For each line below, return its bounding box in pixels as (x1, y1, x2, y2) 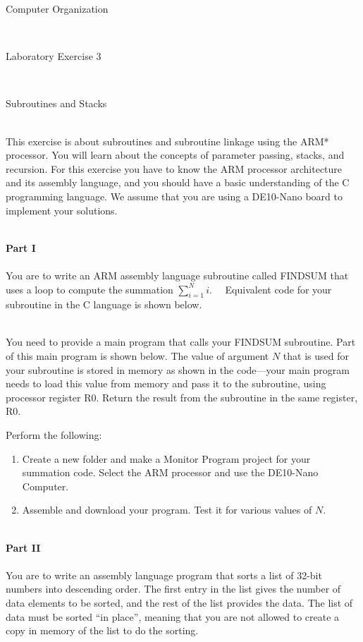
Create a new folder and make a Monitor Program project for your (22, 451, 311, 466)
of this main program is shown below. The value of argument (6, 349, 269, 363)
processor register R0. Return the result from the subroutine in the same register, (6, 389, 358, 404)
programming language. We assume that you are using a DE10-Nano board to (6, 188, 343, 203)
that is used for (283, 349, 350, 363)
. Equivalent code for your (209, 281, 332, 296)
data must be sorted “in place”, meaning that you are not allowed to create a (6, 609, 340, 624)
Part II (6, 540, 41, 555)
